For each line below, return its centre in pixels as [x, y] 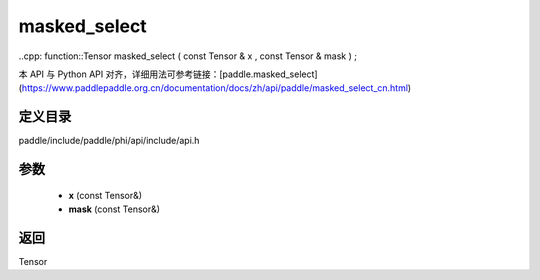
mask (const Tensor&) [114, 209]
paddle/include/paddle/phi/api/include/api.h [109, 141]
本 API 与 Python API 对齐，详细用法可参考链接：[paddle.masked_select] [168, 74]
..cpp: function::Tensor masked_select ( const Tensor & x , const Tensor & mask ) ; [187, 56]
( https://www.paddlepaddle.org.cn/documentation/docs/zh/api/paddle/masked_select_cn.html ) [215, 88]
